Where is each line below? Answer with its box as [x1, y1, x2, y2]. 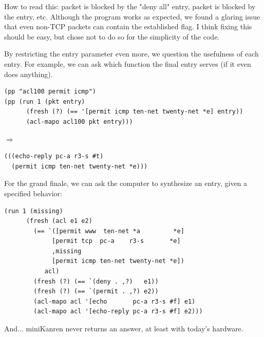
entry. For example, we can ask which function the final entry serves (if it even [4, 58, 251, 69]
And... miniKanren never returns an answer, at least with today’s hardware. [4, 323, 243, 334]
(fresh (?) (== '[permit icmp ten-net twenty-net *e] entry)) [26, 108, 243, 116]
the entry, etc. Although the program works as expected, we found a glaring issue [4, 11, 260, 22]
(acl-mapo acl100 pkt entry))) [26, 118, 133, 125]
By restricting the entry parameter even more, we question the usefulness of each [4, 48, 259, 59]
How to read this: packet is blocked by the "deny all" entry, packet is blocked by [4, 1, 256, 11]
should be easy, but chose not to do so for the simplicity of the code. [4, 31, 220, 42]
